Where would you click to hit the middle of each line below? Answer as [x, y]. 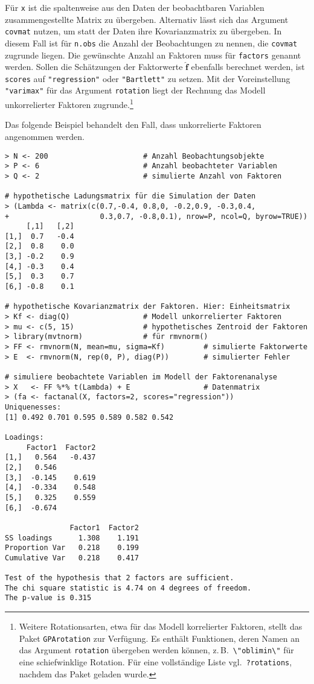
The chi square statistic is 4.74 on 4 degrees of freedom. [128, 588]
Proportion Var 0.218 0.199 [72, 548]
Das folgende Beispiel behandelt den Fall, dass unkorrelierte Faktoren [133, 125]
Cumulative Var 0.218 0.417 [72, 558]
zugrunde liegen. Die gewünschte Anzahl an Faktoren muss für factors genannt [153, 55]
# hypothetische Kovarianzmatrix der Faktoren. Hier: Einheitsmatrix [148, 307]
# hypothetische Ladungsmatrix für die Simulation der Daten [130, 196]
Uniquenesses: [33, 407]
